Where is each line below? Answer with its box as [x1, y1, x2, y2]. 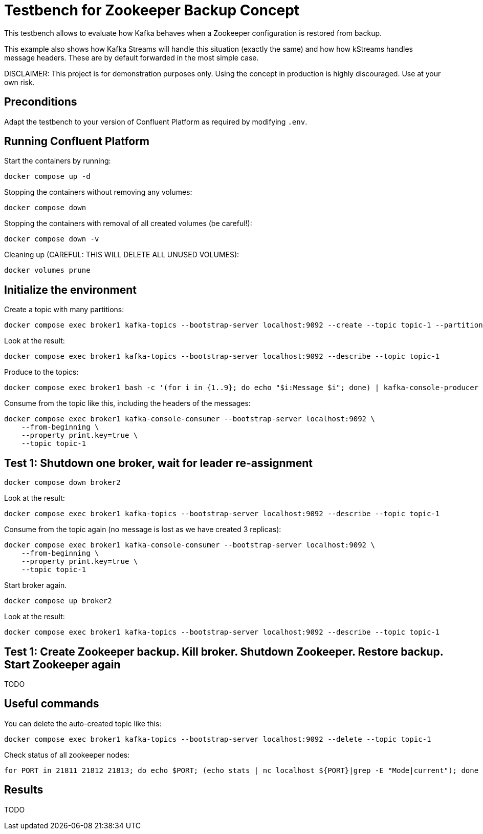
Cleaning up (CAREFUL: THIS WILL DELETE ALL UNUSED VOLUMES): [4, 250, 239, 259]
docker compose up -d [4, 172, 91, 181]
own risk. [4, 77, 35, 87]
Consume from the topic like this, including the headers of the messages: [4, 399, 251, 408]
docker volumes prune [4, 266, 91, 275]
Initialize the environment [4, 283, 137, 296]
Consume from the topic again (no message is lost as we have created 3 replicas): [4, 525, 281, 534]
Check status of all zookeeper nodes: [4, 750, 130, 759]
